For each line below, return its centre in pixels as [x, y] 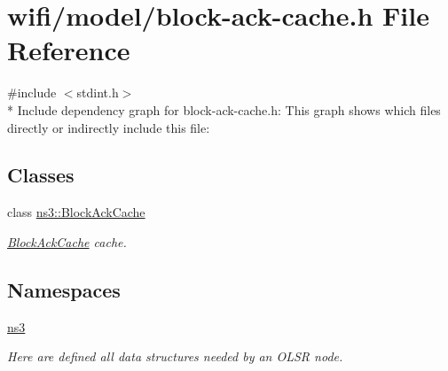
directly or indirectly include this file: [109, 127]
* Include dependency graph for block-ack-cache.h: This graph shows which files [224, 109]
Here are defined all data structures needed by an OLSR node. [175, 356]
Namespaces [64, 289]
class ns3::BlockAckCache [76, 212]
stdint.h [98, 93]
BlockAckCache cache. [67, 241]
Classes [41, 175]
